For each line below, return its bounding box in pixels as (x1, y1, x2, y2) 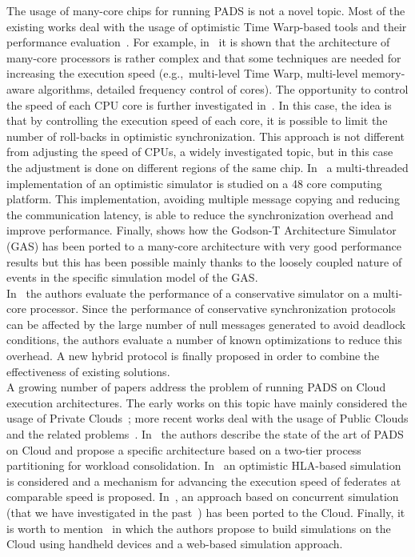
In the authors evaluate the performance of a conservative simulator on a (6, 284, 369, 301)
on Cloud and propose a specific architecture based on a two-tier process (6, 441, 361, 458)
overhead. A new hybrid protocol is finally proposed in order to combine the (6, 347, 380, 364)
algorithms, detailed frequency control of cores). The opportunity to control (38, 80, 409, 97)
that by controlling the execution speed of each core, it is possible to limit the (6, 112, 388, 129)
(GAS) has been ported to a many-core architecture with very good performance (6, 237, 401, 254)
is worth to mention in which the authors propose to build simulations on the (6, 519, 391, 536)
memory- (361, 65, 405, 82)
